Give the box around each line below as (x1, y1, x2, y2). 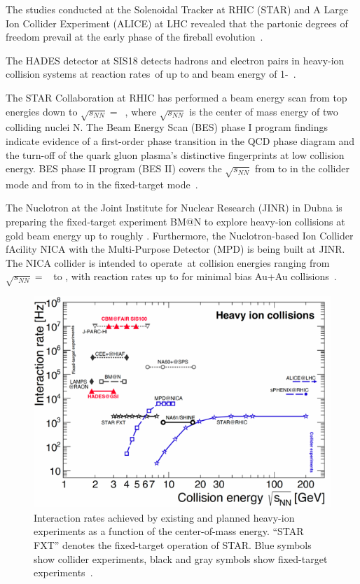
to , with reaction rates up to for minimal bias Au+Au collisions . (53, 269, 337, 284)
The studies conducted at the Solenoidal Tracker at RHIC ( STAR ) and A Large (6, 2, 348, 16)
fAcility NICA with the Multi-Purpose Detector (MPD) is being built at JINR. (6, 242, 345, 256)
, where (125, 104, 156, 118)
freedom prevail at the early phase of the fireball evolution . (6, 29, 263, 44)
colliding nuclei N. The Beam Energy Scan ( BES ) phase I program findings (6, 120, 328, 134)
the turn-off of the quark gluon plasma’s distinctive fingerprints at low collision (6, 147, 345, 162)
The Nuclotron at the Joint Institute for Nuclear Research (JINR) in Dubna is (6, 200, 342, 215)
